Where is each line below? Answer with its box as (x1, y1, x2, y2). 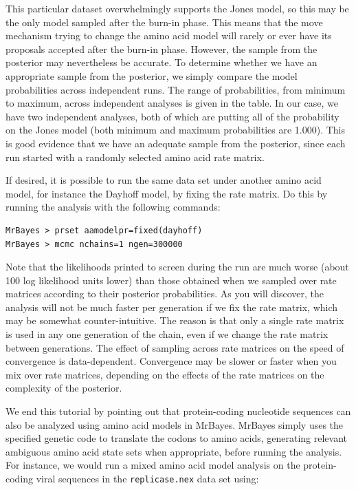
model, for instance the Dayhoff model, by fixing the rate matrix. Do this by (5, 186, 328, 200)
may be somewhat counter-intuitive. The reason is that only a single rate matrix (5, 313, 344, 328)
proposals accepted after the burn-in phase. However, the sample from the (5, 41, 318, 56)
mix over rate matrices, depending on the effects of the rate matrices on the (5, 367, 324, 381)
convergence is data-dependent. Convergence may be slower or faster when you (5, 354, 337, 368)
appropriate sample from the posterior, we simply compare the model (5, 68, 298, 83)
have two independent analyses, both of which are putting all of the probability (5, 109, 340, 123)
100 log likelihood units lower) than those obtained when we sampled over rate (5, 273, 337, 287)
